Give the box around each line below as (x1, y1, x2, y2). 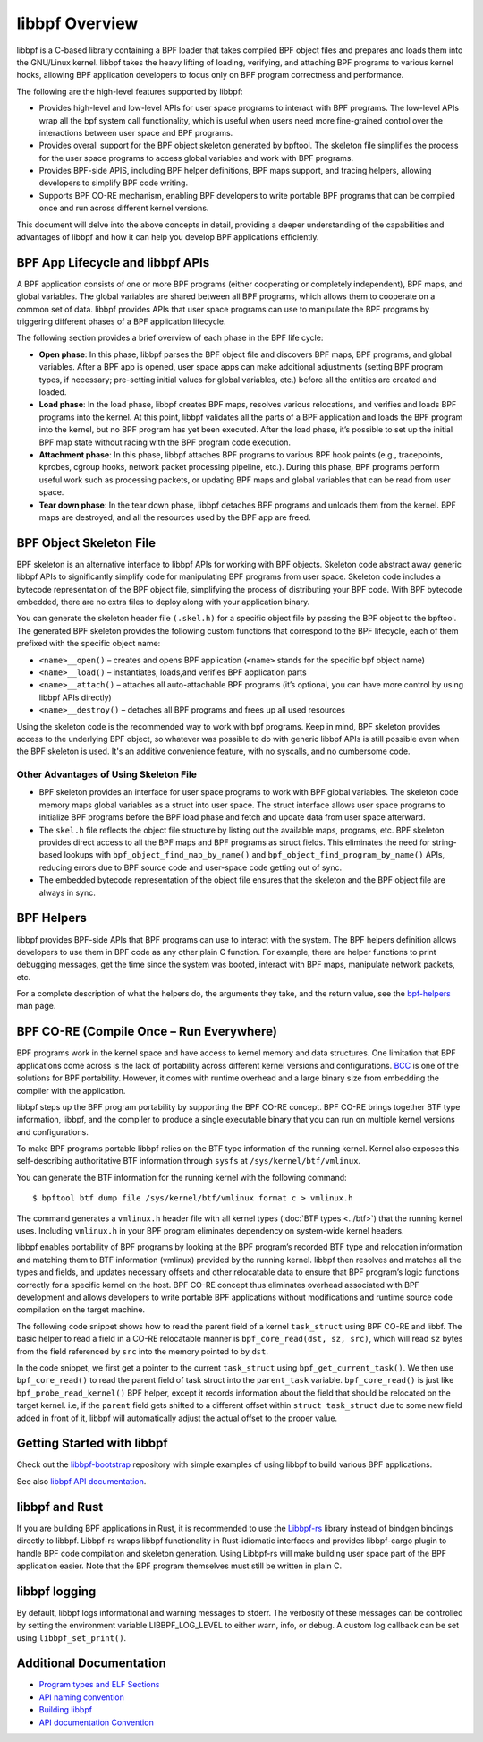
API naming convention (38, 1692, 125, 1703)
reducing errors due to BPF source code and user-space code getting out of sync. (38, 862, 343, 873)
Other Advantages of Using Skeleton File (16, 768, 197, 781)
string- (431, 837, 457, 848)
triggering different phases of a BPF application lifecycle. (16, 316, 227, 327)
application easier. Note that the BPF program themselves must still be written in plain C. (16, 1560, 343, 1571)
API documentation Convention (38, 1717, 154, 1728)
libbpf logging (16, 1584, 97, 1599)
